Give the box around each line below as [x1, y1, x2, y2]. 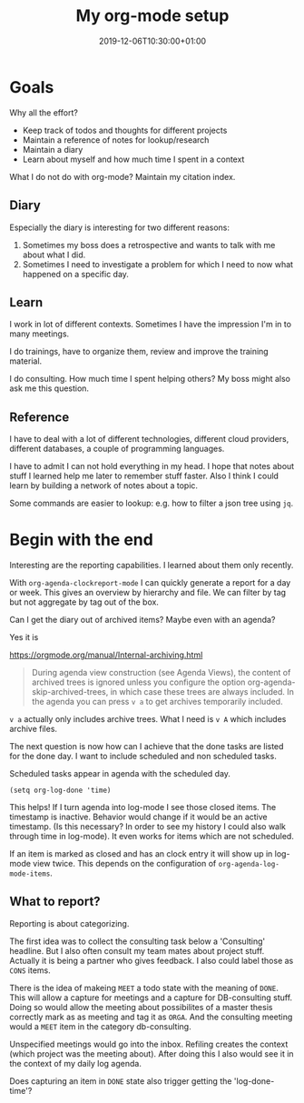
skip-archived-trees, [31, 687, 109, 697]
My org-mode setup [75, 5, 230, 26]
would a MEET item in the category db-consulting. [9, 1020, 192, 1032]
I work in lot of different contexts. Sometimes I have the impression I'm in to [9, 319, 292, 330]
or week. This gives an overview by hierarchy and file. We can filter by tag [9, 587, 287, 598]
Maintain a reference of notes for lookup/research [22, 134, 210, 145]
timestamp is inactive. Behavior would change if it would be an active [9, 811, 268, 823]
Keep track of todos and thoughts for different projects [22, 125, 228, 135]
